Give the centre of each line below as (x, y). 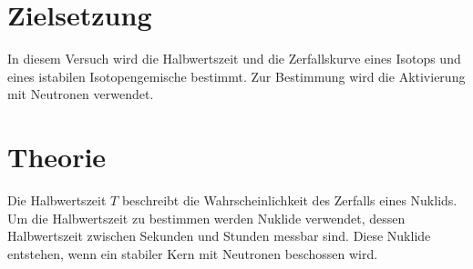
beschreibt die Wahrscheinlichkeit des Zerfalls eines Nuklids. (289, 200)
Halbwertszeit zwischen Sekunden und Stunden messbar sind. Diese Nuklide (219, 236)
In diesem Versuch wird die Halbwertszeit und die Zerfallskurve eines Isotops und (234, 59)
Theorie (57, 157)
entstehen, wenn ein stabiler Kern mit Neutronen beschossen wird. (193, 253)
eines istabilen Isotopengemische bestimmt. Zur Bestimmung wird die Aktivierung (236, 76)
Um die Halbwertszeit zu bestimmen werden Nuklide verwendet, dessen (206, 218)
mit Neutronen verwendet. (81, 94)
